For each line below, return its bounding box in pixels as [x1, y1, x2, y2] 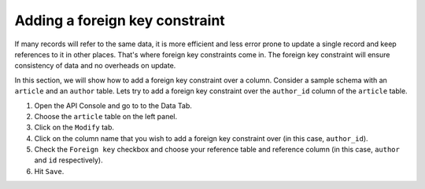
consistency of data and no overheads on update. [14, 61, 176, 71]
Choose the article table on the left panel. [34, 111, 178, 121]
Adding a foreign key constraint [14, 12, 226, 29]
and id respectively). [34, 155, 103, 165]
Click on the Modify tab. [34, 122, 114, 133]
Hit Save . [34, 166, 65, 176]
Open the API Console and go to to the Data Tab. [34, 100, 193, 110]
